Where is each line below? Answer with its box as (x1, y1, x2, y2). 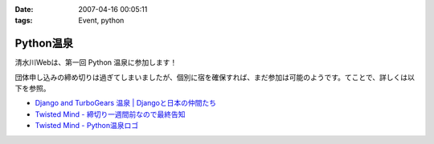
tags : (14, 16, 33, 26)
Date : (14, 5, 34, 14)
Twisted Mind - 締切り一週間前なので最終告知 (35, 109, 186, 119)
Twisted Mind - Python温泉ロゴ (35, 121, 139, 130)
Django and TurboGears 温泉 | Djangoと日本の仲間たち (35, 98, 217, 108)
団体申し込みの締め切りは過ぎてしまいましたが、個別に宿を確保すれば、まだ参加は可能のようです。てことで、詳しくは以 (14, 72, 416, 82)
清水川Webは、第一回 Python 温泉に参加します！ (14, 58, 178, 67)
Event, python (78, 16, 125, 26)
